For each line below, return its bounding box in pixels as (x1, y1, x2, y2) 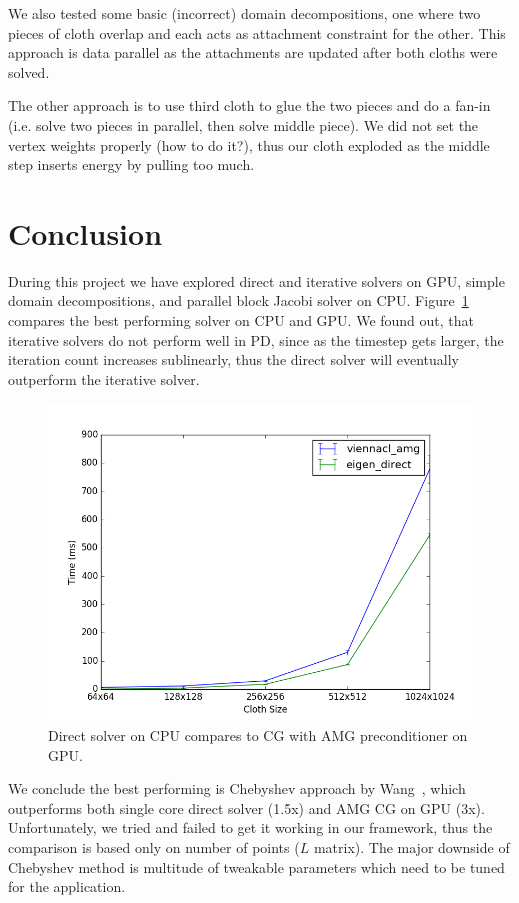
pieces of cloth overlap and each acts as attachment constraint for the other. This (8, 22, 506, 43)
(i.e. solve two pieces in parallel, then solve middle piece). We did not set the (8, 114, 479, 135)
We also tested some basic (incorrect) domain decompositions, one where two (8, 3, 481, 23)
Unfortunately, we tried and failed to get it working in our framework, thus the (8, 817, 493, 838)
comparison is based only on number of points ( (8, 837, 300, 857)
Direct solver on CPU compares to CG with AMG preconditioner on (48, 725, 468, 746)
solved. (8, 61, 50, 82)
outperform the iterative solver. (8, 368, 200, 389)
